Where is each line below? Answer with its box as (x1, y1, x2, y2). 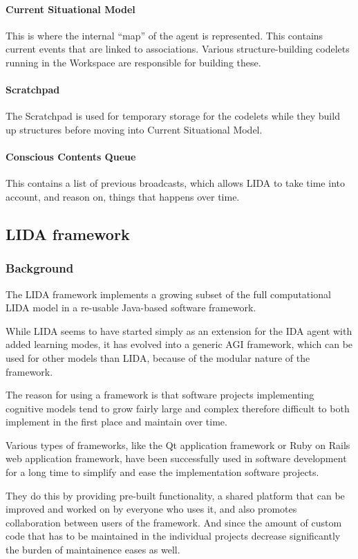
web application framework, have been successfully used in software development (6, 451, 347, 466)
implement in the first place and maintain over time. (6, 414, 227, 429)
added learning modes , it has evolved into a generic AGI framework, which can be (6, 337, 353, 351)
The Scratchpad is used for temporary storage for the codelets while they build (6, 109, 340, 123)
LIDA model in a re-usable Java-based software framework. (6, 300, 256, 315)
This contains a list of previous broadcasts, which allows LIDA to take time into (6, 176, 345, 190)
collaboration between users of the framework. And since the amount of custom (6, 515, 342, 529)
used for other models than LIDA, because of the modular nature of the (6, 350, 310, 365)
